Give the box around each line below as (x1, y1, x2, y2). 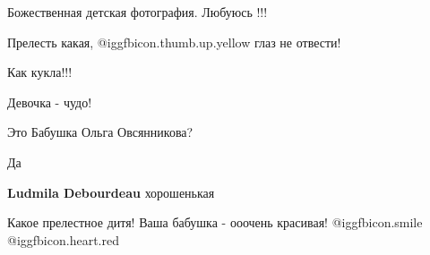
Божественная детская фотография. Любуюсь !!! (7, 3, 268, 21)
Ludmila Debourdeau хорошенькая (7, 183, 215, 201)
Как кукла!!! (7, 63, 73, 81)
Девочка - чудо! (7, 92, 92, 111)
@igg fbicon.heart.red (7, 230, 119, 249)
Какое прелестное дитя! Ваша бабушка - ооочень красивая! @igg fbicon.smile (7, 213, 423, 232)
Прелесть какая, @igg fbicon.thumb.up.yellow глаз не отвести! (7, 32, 341, 51)
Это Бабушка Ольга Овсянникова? (7, 123, 193, 141)
